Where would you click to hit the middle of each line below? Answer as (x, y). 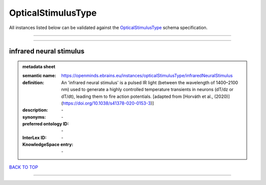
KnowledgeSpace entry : (48, 145)
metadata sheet (39, 66)
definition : (33, 82)
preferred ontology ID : (46, 124)
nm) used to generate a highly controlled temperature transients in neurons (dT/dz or (148, 90)
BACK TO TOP (24, 167)
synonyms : (34, 117)
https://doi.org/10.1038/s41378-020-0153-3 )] (108, 103)
